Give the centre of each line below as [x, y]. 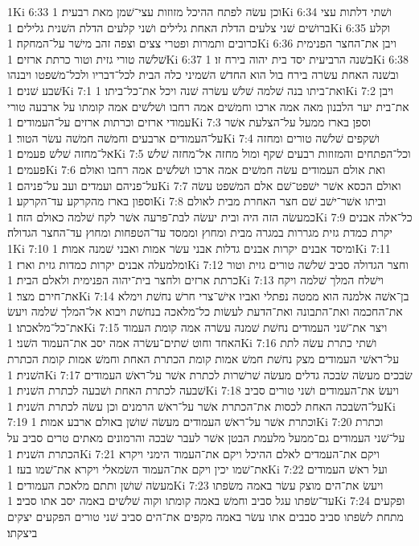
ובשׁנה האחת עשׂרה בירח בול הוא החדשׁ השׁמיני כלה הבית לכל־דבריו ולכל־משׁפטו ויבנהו [203, 74]
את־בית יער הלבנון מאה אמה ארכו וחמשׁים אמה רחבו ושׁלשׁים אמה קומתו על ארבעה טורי [208, 106]
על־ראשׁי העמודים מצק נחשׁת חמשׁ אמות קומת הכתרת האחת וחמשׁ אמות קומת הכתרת [203, 359]
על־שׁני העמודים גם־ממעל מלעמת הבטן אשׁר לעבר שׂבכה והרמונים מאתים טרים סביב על [206, 438]
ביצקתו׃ [23, 532]
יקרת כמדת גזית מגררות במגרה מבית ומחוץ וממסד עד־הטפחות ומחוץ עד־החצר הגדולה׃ [200, 232]
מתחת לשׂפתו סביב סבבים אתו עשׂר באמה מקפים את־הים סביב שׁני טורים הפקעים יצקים [205, 516]
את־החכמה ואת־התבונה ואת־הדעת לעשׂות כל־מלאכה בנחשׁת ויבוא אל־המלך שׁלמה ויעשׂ [205, 311]
